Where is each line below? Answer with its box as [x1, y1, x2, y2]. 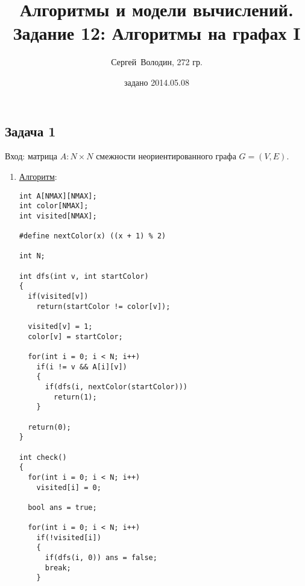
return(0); [28, 422, 71, 432]
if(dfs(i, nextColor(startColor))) [45, 382, 187, 391]
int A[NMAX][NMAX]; [19, 191, 97, 200]
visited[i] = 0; [36, 483, 101, 492]
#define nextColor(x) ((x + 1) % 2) [19, 232, 166, 241]
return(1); [54, 392, 97, 401]
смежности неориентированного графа [96, 150, 236, 162]
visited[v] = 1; [28, 322, 93, 331]
